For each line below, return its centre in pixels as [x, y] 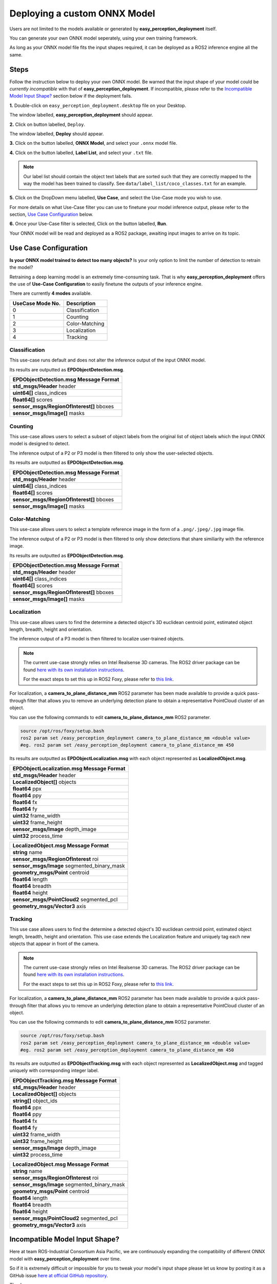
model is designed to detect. [40, 444]
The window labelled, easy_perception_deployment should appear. [81, 115]
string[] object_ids [35, 1101]
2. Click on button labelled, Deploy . [47, 124]
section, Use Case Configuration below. [51, 214]
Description [81, 303]
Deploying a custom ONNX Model [82, 13]
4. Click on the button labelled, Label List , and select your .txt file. [81, 153]
